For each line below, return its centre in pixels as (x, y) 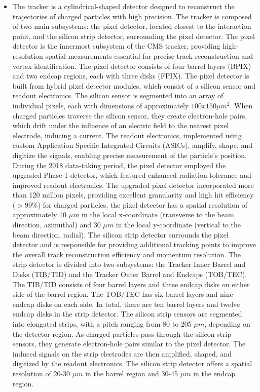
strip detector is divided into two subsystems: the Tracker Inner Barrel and (129, 264)
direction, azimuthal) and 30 (57, 225)
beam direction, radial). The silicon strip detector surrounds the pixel (120, 234)
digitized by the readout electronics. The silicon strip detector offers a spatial (132, 363)
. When (241, 105)
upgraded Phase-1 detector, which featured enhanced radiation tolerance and (132, 175)
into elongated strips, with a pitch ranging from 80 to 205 (102, 324)
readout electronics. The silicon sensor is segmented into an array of (118, 95)
